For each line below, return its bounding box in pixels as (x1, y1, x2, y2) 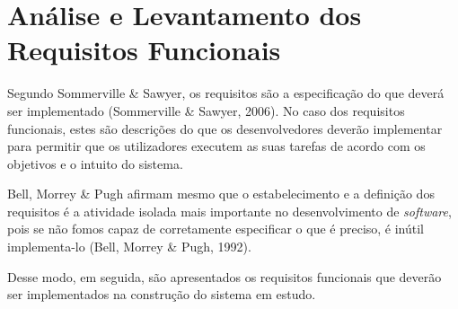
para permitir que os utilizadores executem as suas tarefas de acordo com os (7, 137, 426, 155)
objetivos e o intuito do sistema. (7, 154, 183, 172)
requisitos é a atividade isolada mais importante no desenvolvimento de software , (7, 201, 452, 220)
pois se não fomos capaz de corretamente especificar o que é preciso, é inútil (7, 219, 425, 238)
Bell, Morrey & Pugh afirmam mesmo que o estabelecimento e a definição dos (7, 184, 435, 203)
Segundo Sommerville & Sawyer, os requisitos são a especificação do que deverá (7, 84, 445, 102)
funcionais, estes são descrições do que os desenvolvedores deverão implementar (7, 119, 443, 137)
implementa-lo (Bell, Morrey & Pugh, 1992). (7, 237, 251, 256)
